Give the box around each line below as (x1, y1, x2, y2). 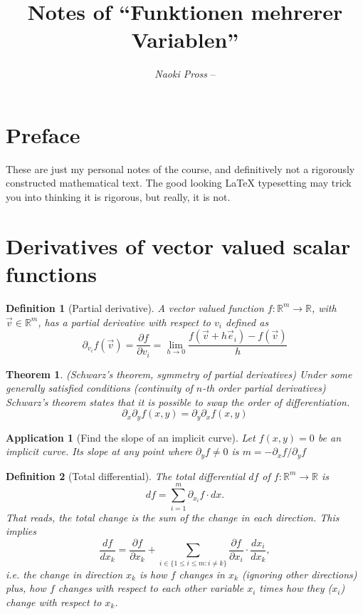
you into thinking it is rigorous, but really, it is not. (6, 189, 231, 204)
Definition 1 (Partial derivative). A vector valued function (6, 300, 264, 315)
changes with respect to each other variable (58, 581, 244, 595)
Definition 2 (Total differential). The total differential (6, 468, 246, 483)
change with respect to (6, 594, 102, 609)
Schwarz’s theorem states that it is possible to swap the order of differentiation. (6, 394, 350, 409)
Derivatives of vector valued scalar (6, 231, 351, 260)
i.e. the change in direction (6, 566, 123, 581)
